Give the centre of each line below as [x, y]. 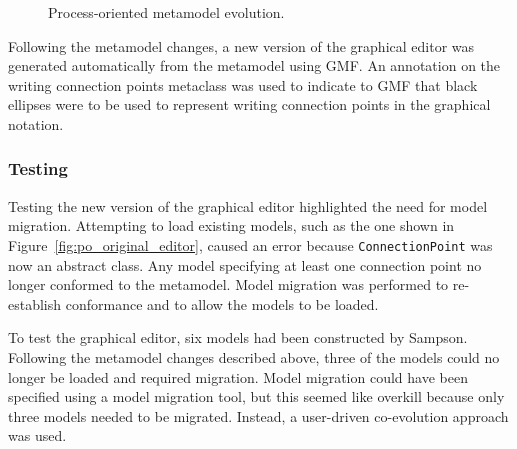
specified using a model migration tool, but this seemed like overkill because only [256, 396]
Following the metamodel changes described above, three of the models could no [254, 357]
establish [35, 303]
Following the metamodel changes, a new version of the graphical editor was [241, 45]
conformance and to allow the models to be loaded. [222, 303]
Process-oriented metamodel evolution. [166, 12]
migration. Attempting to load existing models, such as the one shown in [231, 225]
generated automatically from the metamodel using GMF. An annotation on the [254, 65]
